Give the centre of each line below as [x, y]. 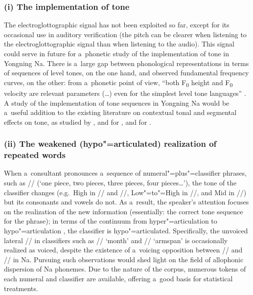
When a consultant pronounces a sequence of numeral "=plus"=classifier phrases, [126, 173]
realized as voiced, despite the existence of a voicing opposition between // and [123, 250]
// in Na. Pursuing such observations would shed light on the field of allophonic [124, 259]
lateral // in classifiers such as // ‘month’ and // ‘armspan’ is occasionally [116, 240]
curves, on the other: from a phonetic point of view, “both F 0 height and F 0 [118, 83]
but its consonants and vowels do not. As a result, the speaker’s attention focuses [126, 202]
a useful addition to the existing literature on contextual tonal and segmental [120, 112]
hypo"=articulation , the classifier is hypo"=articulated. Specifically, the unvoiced [126, 230]
